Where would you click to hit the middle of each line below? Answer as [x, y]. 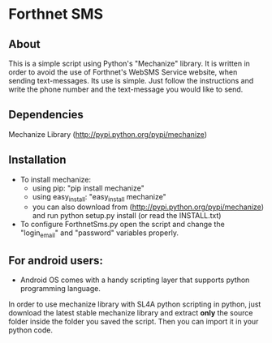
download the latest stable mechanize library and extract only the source [131, 313]
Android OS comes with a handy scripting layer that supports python [135, 280]
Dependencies [46, 115]
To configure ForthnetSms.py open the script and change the [122, 225]
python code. [30, 330]
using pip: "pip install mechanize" [88, 188]
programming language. [60, 289]
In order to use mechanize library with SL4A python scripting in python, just [135, 304]
